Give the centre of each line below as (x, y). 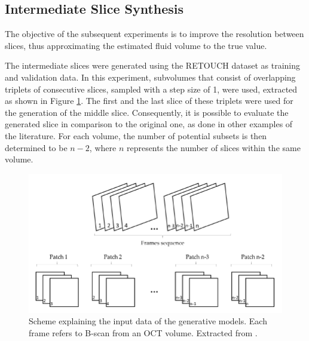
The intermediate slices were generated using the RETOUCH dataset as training (152, 65)
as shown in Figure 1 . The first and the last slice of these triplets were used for (149, 101)
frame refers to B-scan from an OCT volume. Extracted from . (143, 332)
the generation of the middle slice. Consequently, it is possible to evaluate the (147, 112)
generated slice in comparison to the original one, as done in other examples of (149, 124)
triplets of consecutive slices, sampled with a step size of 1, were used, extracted (151, 89)
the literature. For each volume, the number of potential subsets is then (136, 135)
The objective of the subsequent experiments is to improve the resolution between (154, 34)
